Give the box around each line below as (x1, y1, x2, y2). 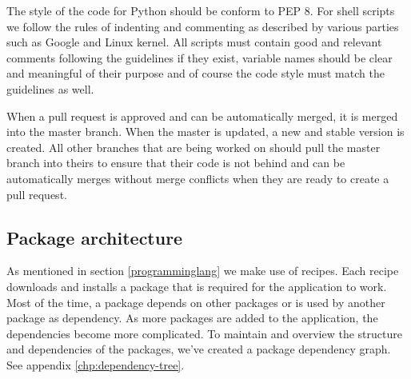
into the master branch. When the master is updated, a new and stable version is (6, 123, 405, 140)
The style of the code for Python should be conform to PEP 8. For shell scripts (6, 2, 395, 18)
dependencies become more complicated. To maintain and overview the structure (6, 325, 402, 341)
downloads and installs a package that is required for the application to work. (6, 277, 387, 294)
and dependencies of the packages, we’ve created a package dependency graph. (6, 341, 391, 357)
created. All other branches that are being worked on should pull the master (6, 138, 381, 155)
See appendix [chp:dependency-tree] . (6, 356, 185, 373)
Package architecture (6, 225, 183, 249)
